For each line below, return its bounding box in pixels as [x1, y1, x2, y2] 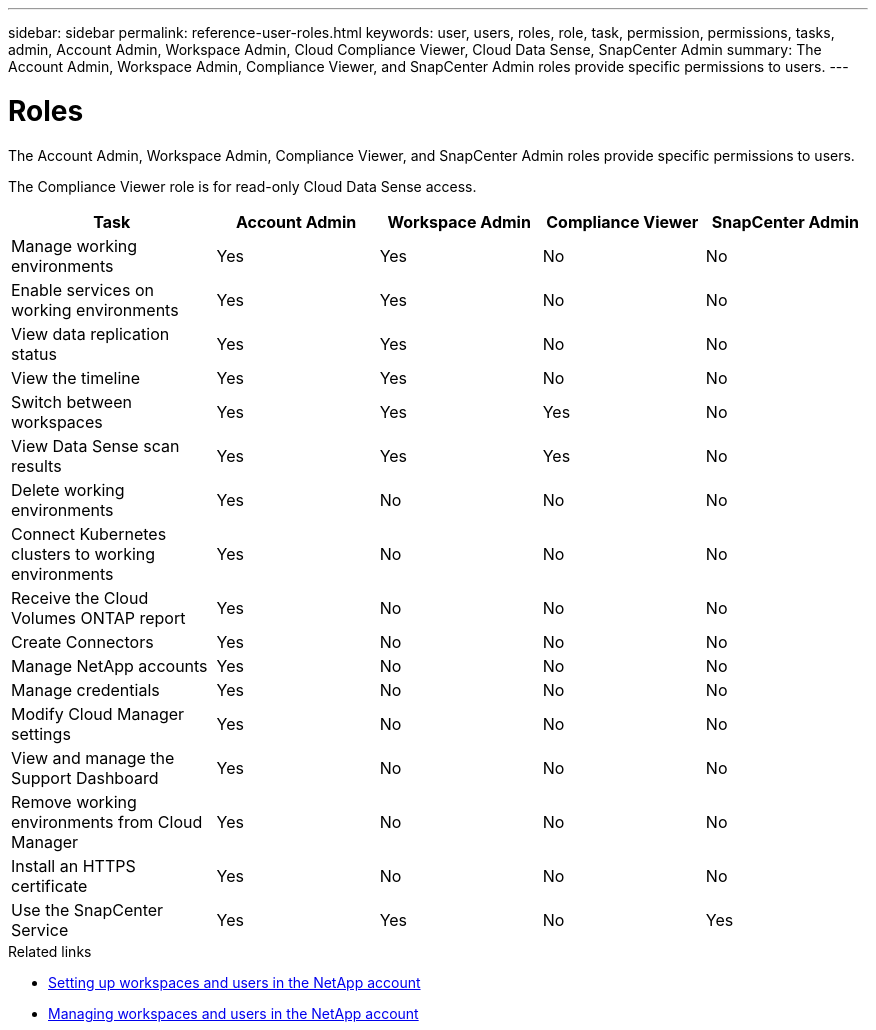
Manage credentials [11, 679, 160, 700]
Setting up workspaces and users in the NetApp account [48, 973, 421, 991]
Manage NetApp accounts [11, 655, 208, 676]
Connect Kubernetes [11, 523, 167, 544]
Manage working [11, 235, 138, 256]
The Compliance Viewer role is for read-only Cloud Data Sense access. [8, 177, 477, 195]
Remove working [11, 791, 137, 812]
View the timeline [11, 367, 141, 388]
